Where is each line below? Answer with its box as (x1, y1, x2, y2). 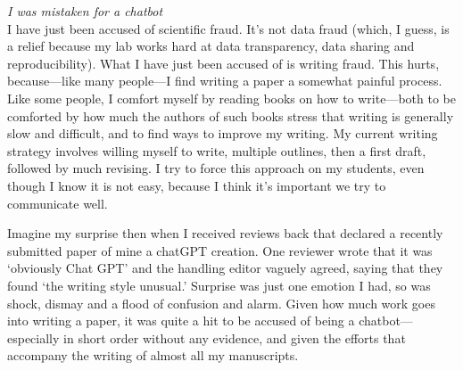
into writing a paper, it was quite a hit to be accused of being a (7, 311, 355, 330)
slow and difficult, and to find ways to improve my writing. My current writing (7, 124, 438, 143)
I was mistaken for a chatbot (7, 2, 163, 20)
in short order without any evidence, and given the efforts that (63, 328, 406, 347)
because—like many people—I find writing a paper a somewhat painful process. (7, 71, 442, 90)
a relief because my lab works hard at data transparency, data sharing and (7, 37, 415, 55)
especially (7, 328, 60, 347)
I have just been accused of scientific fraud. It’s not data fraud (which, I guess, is (7, 19, 450, 37)
